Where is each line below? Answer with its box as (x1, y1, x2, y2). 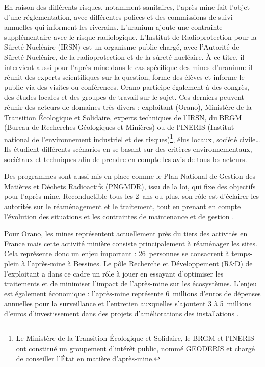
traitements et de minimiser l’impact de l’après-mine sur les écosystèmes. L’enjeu (4, 278, 257, 289)
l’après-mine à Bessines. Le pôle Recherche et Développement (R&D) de (27, 258, 253, 268)
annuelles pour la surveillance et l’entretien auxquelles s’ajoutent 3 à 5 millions (4, 298, 252, 309)
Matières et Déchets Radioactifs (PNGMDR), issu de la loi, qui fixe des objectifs (4, 180, 256, 191)
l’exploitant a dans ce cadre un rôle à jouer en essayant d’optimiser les (4, 268, 224, 279)
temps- (231, 248, 253, 259)
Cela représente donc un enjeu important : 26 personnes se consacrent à (4, 248, 229, 259)
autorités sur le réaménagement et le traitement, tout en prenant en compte (4, 200, 241, 211)
